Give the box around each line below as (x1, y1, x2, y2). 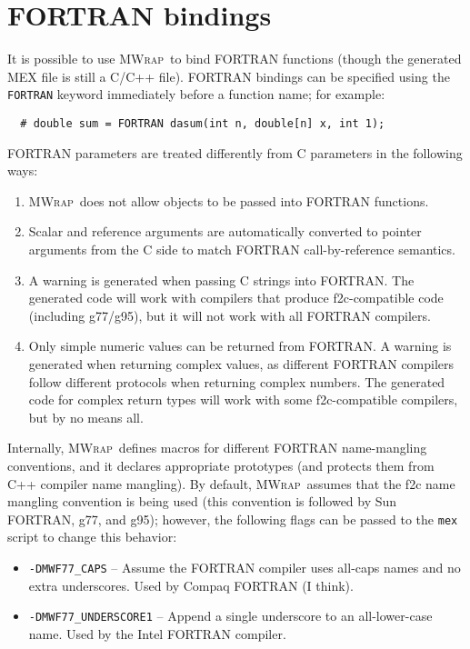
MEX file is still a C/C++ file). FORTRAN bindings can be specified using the (7, 66, 450, 85)
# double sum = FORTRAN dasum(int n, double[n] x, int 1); (20, 116, 385, 130)
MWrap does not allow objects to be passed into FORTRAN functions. (28, 191, 429, 210)
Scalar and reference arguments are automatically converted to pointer (28, 222, 422, 241)
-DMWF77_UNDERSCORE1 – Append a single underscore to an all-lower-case (28, 606, 433, 625)
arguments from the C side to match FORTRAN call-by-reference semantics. (28, 240, 455, 258)
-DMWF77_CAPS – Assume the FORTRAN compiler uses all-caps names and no (28, 557, 461, 576)
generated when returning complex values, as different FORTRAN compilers (28, 354, 455, 373)
